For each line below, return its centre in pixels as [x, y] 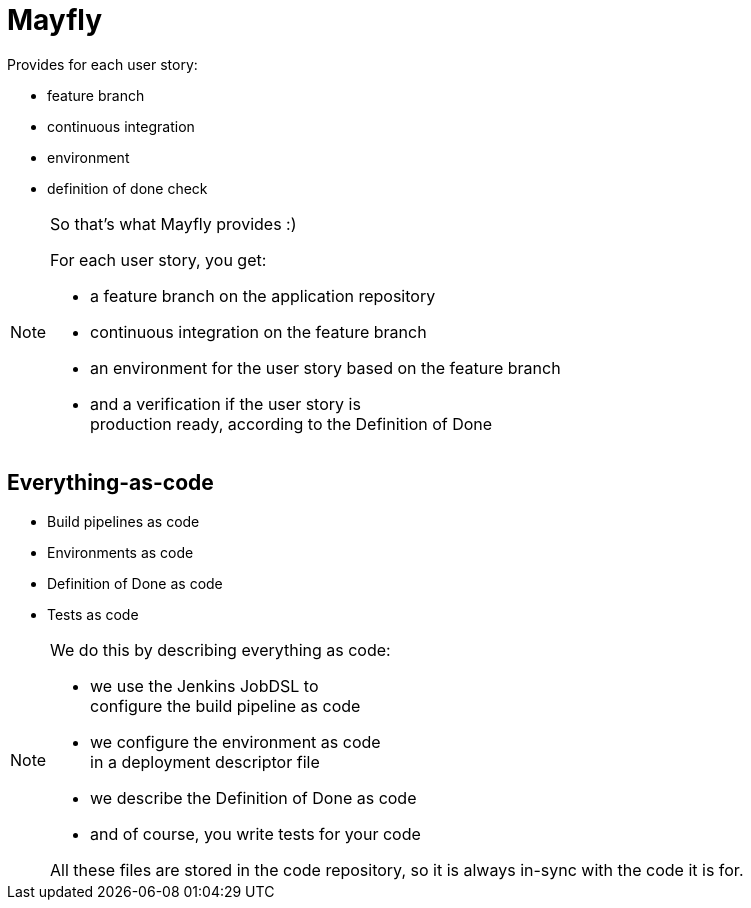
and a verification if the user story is [225, 403]
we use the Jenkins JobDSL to [204, 685]
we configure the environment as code [235, 741]
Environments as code [120, 552]
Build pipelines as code [123, 521]
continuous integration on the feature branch [258, 331]
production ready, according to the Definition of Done [291, 423]
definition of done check [127, 188]
